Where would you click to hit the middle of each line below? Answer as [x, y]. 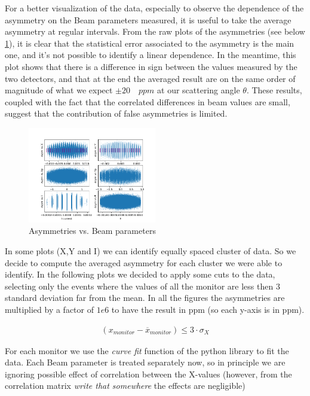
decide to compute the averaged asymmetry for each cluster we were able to [144, 262]
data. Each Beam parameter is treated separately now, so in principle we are [145, 362]
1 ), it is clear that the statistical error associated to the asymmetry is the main [150, 43]
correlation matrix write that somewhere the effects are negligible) [125, 386]
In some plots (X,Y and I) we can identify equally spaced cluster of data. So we [151, 250]
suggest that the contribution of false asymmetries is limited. [116, 113]
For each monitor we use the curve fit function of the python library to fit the [147, 350]
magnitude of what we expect [59, 90]
